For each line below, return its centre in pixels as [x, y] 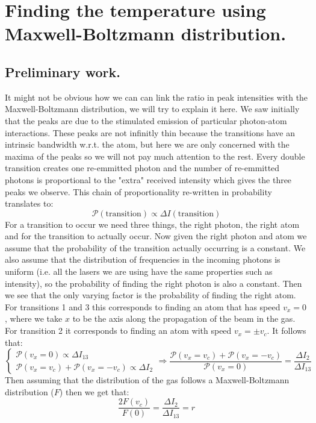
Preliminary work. [63, 71]
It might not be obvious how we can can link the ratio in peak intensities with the [156, 97]
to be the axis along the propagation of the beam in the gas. [184, 318]
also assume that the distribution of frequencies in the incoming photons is [143, 259]
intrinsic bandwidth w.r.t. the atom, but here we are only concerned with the [147, 144]
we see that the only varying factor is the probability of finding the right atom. [150, 295]
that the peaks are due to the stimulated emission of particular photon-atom [146, 120]
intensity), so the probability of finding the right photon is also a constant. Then [153, 283]
